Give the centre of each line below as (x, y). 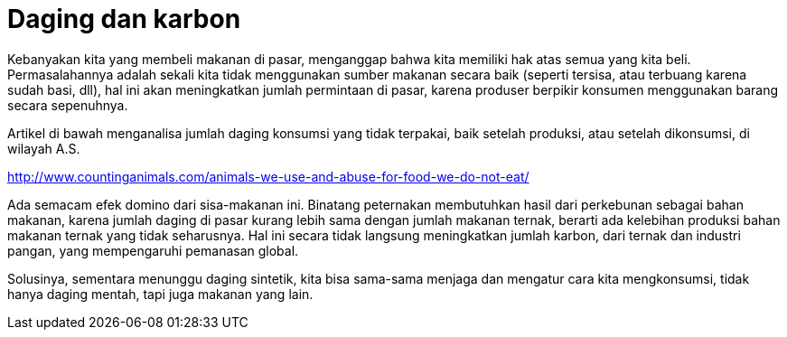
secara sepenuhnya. (68, 105)
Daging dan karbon (124, 19)
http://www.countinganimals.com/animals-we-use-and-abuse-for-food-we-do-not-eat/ (268, 176)
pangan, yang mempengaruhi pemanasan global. (153, 250)
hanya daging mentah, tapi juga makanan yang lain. (160, 294)
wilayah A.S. (44, 148)
